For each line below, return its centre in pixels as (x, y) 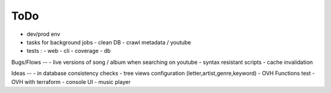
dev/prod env (44, 34)
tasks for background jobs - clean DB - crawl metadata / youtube (109, 42)
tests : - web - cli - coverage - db (69, 51)
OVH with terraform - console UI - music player (71, 81)
